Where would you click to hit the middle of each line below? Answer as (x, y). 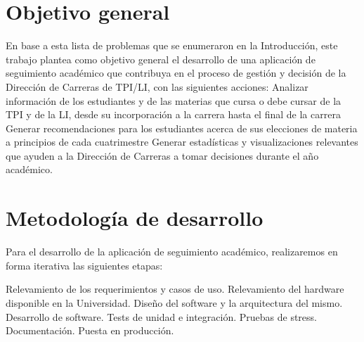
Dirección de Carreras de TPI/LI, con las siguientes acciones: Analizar (157, 86)
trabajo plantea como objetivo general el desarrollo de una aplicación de (161, 59)
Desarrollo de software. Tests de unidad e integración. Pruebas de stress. (161, 316)
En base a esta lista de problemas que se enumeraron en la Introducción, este (172, 45)
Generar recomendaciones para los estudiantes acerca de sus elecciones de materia (182, 128)
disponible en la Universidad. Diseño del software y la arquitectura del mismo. (174, 302)
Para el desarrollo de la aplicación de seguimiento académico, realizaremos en (172, 252)
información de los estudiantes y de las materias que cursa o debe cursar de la (174, 100)
